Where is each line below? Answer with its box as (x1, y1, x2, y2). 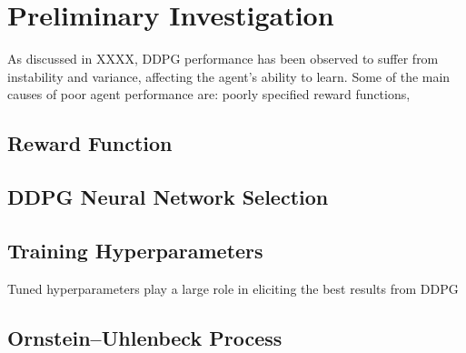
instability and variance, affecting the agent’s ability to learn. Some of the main (7, 66, 451, 86)
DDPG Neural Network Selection (7, 183, 329, 211)
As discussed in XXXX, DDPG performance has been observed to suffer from (7, 49, 439, 68)
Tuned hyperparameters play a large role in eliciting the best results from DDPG (7, 278, 459, 298)
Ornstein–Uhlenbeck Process (7, 323, 283, 351)
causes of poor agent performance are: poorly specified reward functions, (7, 85, 411, 104)
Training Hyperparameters (7, 236, 263, 264)
